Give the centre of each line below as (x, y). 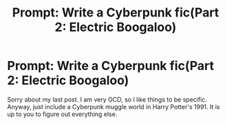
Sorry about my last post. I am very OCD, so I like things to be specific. (107, 99)
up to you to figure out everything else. (62, 114)
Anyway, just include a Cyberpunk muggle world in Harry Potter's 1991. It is (113, 106)
